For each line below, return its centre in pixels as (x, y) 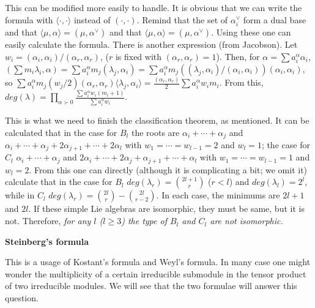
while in (20, 195)
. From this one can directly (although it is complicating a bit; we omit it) (168, 169)
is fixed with (139, 56)
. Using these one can (251, 32)
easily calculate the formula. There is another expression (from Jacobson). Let (151, 44)
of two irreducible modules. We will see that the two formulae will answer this (151, 286)
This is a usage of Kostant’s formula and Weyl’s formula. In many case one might (158, 262)
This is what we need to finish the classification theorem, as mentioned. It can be (157, 120)
